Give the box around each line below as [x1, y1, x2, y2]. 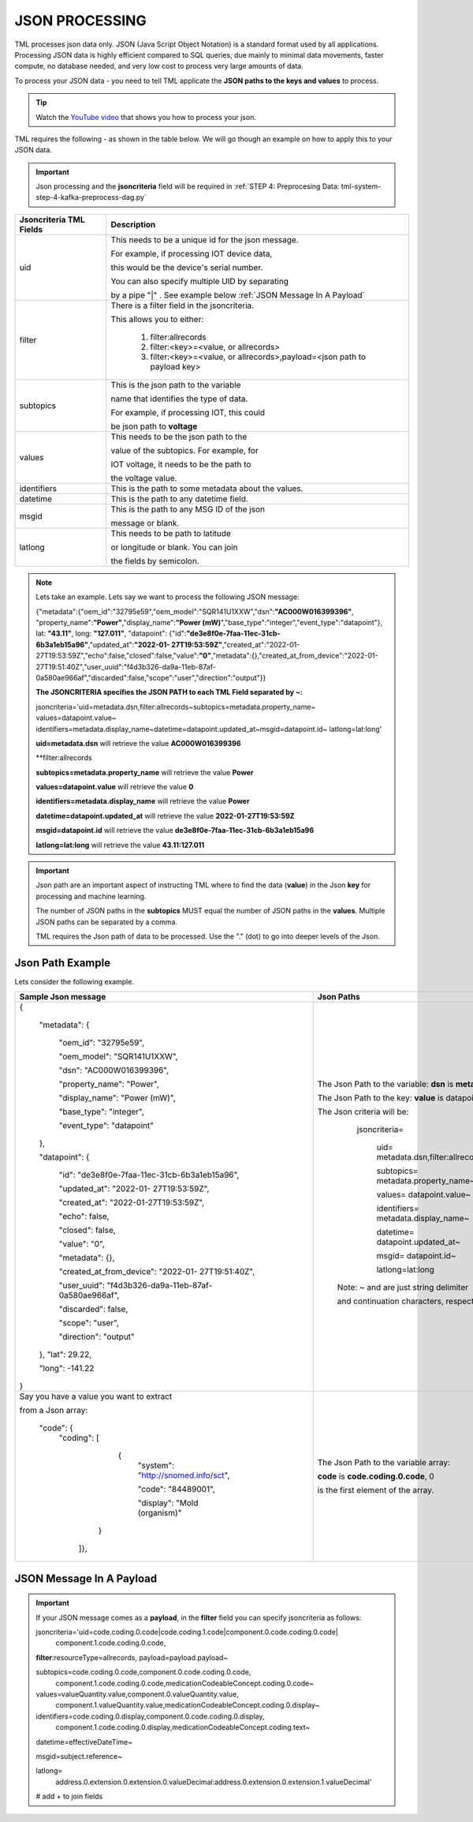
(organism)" [137, 1508, 182, 1519]
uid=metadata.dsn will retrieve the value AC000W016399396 [35, 738, 241, 748]
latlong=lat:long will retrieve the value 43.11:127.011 [35, 840, 205, 849]
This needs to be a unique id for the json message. [110, 234, 299, 245]
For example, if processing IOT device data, [110, 248, 273, 259]
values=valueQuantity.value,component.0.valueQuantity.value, [35, 1689, 240, 1699]
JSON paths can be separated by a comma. [35, 917, 177, 927]
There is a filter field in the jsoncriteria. [110, 300, 255, 311]
